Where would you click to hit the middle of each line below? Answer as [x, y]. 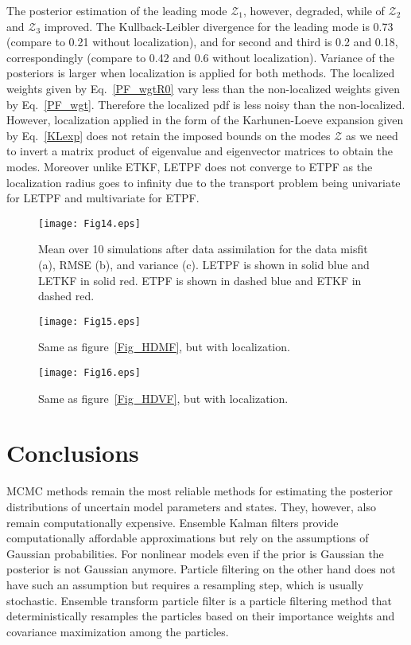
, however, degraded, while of [314, 10]
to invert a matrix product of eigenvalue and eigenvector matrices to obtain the [200, 151]
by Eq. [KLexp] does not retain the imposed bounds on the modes [169, 135]
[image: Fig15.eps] [89, 321]
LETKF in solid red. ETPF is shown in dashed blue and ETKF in [200, 280]
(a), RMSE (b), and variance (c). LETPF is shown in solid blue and [204, 264]
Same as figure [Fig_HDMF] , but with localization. [164, 347]
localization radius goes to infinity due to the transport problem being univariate [204, 182]
